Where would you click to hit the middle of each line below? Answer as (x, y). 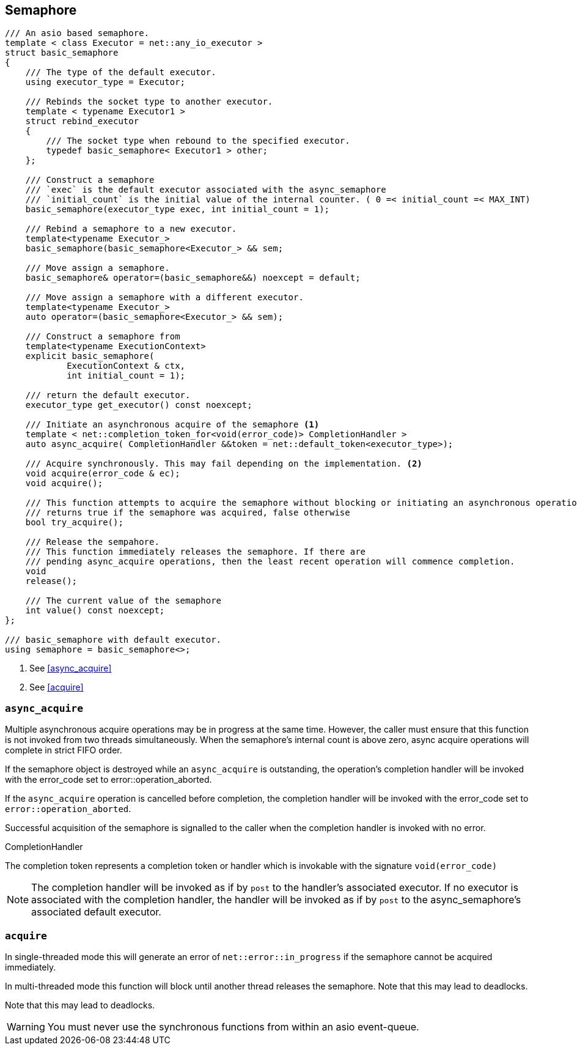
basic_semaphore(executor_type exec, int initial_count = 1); (178, 209)
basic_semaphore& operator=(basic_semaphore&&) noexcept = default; (193, 278)
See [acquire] (57, 687)
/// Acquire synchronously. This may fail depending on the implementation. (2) (224, 464)
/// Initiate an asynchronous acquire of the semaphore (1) (172, 425)
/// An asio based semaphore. (77, 33)
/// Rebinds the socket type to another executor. (149, 102)
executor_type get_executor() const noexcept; (139, 405)
